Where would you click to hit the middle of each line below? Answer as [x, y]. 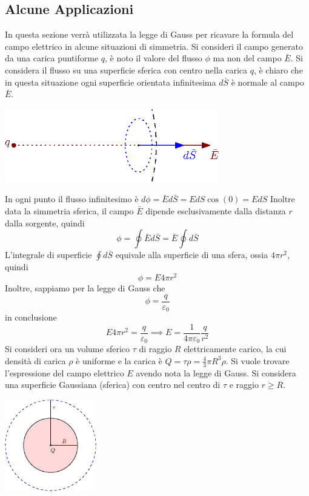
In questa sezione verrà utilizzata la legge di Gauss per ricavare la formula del [149, 34]
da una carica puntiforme [52, 58]
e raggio [244, 385]
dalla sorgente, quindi [45, 223]
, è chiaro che [278, 70]
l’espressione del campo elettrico [65, 372]
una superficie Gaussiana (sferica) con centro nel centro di [113, 385]
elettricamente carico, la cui [235, 349]
